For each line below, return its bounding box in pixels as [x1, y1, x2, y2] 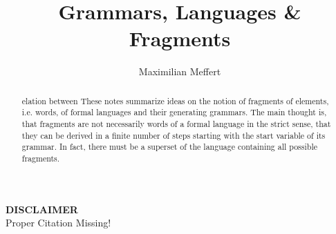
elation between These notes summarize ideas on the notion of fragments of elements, [21, 95, 329, 106]
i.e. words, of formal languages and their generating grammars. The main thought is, [21, 106, 327, 118]
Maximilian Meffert [138, 64, 221, 79]
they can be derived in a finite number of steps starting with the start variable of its [21, 129, 326, 141]
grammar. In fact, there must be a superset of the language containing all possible [21, 141, 317, 153]
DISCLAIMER [6, 202, 78, 216]
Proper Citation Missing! [6, 215, 111, 230]
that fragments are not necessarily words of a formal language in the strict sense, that [21, 118, 331, 130]
